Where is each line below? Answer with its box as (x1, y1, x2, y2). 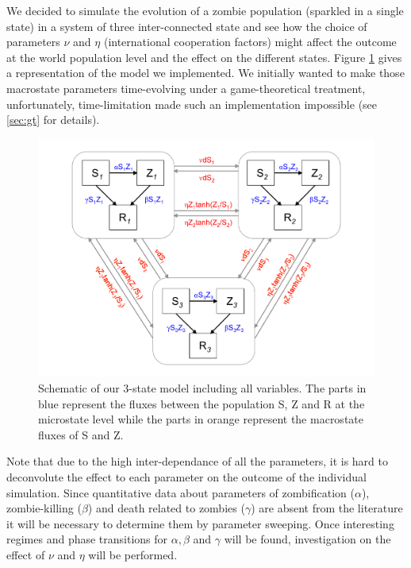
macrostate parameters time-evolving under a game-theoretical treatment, (6, 79, 366, 96)
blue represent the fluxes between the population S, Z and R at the (38, 395, 365, 412)
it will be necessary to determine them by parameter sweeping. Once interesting (6, 515, 394, 531)
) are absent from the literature (251, 500, 403, 516)
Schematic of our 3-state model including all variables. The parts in (38, 380, 367, 396)
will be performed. (88, 546, 178, 562)
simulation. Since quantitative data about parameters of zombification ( (6, 484, 355, 500)
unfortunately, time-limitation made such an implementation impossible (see (6, 95, 378, 112)
